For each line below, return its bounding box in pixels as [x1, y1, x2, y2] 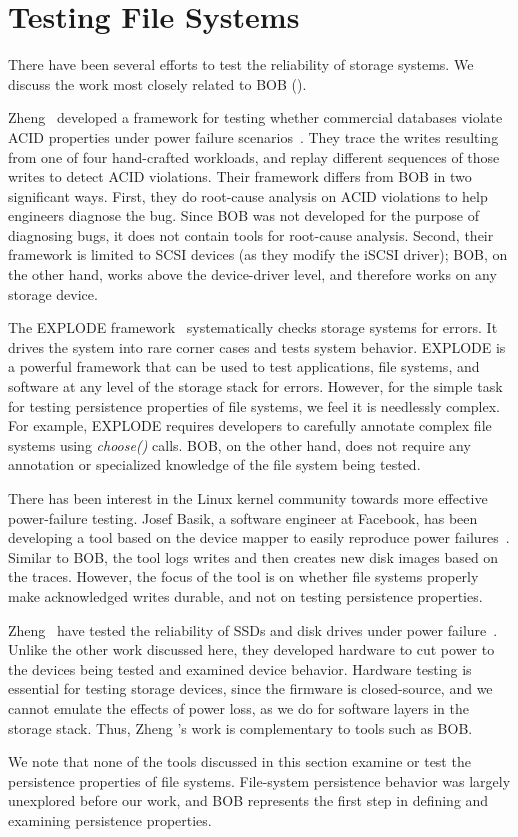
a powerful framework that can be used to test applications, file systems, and [8, 356, 480, 377]
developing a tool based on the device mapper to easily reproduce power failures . [8, 527, 510, 548]
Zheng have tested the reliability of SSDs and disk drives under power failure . [8, 619, 498, 640]
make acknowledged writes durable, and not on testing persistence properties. [8, 585, 483, 606]
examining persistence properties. [8, 809, 212, 830]
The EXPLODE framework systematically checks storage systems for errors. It [8, 317, 498, 338]
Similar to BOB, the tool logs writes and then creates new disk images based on [8, 546, 499, 567]
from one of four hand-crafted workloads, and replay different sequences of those [8, 146, 500, 167]
